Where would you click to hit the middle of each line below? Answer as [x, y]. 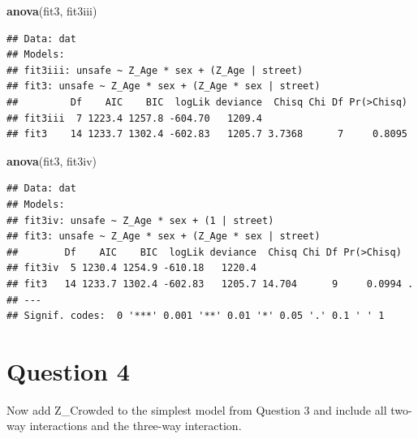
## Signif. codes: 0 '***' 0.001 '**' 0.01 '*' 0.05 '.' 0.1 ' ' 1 [196, 316]
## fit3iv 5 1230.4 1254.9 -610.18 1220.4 [131, 268]
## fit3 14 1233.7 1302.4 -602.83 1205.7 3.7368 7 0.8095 [207, 134]
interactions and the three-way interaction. [136, 426]
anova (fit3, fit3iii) [52, 11]
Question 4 [68, 370]
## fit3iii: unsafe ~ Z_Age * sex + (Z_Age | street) [155, 70]
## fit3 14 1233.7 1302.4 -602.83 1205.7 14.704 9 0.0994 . [210, 284]
